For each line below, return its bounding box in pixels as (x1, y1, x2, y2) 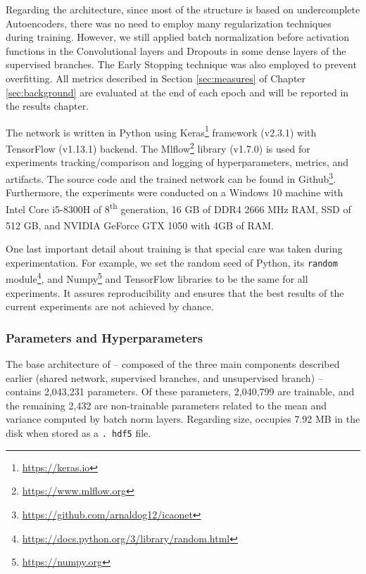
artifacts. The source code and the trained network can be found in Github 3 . (6, 169, 336, 186)
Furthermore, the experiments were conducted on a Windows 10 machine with (6, 185, 343, 200)
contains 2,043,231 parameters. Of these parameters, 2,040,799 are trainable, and (6, 384, 355, 399)
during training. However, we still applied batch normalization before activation (6, 30, 349, 44)
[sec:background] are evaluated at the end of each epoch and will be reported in (6, 84, 349, 99)
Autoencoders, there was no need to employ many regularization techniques (6, 15, 332, 30)
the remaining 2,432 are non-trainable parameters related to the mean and (6, 397, 327, 412)
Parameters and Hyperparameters (6, 329, 203, 346)
